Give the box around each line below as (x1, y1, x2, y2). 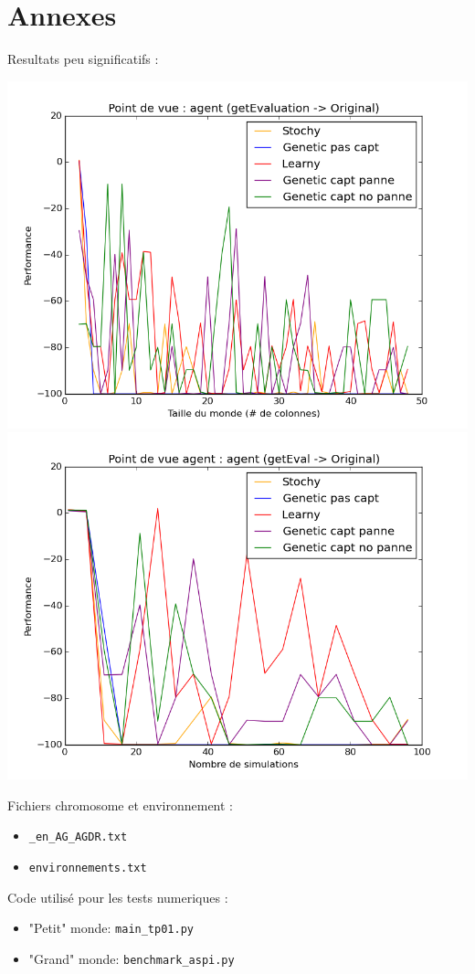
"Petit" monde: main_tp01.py (28, 918, 194, 937)
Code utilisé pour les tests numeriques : (7, 887, 228, 906)
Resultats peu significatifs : (7, 49, 159, 69)
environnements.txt (28, 861, 147, 874)
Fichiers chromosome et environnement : (7, 795, 233, 814)
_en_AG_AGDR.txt (28, 831, 128, 844)
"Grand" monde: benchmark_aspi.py (28, 948, 235, 968)
